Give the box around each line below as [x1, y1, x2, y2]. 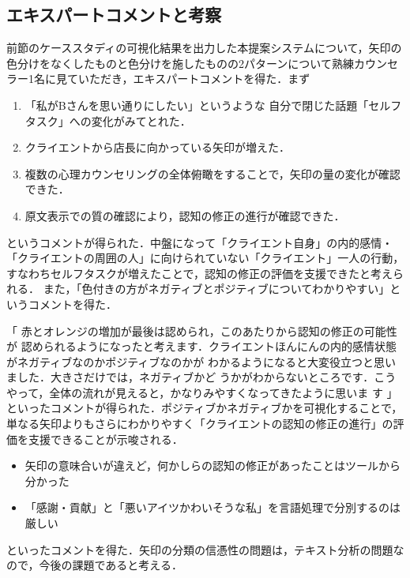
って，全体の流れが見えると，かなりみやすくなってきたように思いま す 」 [17, 384, 398, 400]
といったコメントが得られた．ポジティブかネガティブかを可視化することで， [6, 400, 403, 416]
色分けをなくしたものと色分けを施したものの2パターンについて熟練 [6, 54, 354, 71]
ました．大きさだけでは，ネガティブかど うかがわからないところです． [6, 369, 374, 385]
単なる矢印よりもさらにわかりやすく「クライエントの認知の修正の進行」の [6, 415, 393, 432]
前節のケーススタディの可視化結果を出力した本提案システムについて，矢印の [6, 39, 402, 56]
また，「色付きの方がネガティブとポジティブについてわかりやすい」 [43, 280, 390, 297]
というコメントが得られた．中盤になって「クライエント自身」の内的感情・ [6, 234, 393, 250]
